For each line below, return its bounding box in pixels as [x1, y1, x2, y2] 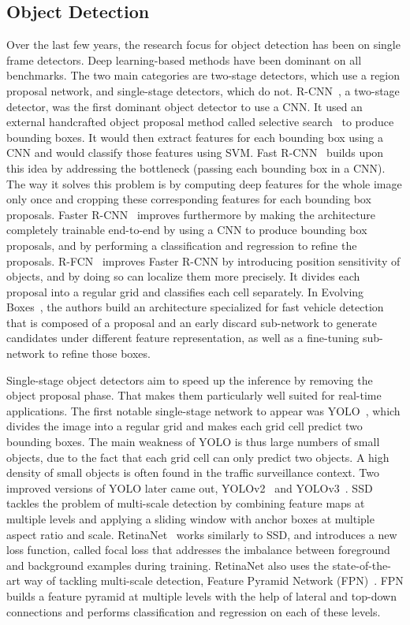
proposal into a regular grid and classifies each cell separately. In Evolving [6, 283, 364, 299]
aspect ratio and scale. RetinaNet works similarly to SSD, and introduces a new [6, 526, 397, 542]
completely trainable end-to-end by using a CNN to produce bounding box [6, 221, 367, 238]
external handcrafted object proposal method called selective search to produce [6, 113, 394, 130]
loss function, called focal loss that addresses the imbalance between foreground [6, 541, 390, 558]
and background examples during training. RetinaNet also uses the [6, 556, 329, 573]
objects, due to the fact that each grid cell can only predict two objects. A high [6, 448, 389, 465]
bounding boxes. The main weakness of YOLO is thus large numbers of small [6, 433, 380, 450]
